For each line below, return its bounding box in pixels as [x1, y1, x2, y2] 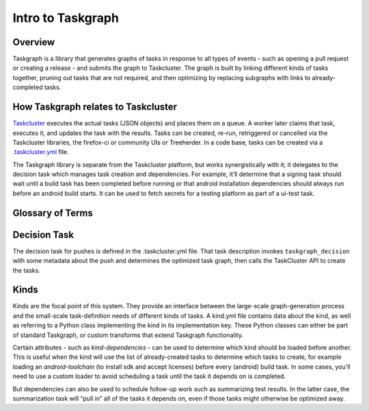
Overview [12, 36, 55, 48]
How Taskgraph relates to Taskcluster [12, 101, 178, 113]
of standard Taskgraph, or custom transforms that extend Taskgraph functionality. [12, 331, 244, 339]
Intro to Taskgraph [12, 10, 120, 25]
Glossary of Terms [12, 207, 94, 219]
